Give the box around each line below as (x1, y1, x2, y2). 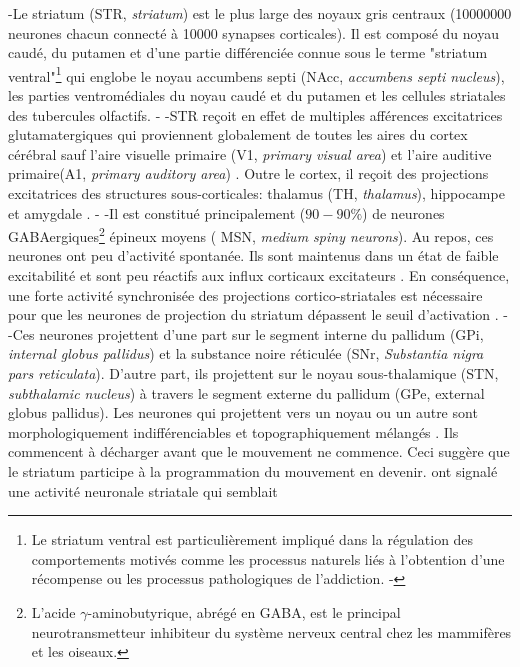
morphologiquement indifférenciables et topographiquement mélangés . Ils (8, 421, 459, 442)
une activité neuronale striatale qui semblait (8, 480, 278, 501)
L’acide (31, 601, 76, 622)
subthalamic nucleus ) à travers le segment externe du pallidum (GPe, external (8, 382, 485, 403)
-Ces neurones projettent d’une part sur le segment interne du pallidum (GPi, (8, 323, 484, 344)
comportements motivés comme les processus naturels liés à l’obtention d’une (31, 548, 505, 569)
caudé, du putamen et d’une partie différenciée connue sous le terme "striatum (8, 42, 488, 63)
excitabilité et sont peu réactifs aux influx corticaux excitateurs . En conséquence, (8, 265, 510, 286)
